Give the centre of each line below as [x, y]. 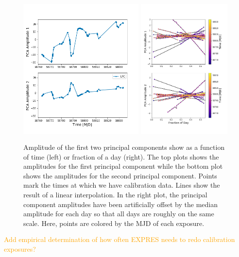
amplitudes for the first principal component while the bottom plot [123, 166]
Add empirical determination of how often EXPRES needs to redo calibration [119, 239]
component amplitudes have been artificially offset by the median [120, 204]
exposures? [20, 249]
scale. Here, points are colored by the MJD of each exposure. [114, 223]
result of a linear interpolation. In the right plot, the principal [115, 195]
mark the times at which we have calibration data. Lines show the [122, 185]
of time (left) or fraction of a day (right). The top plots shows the [121, 156]
